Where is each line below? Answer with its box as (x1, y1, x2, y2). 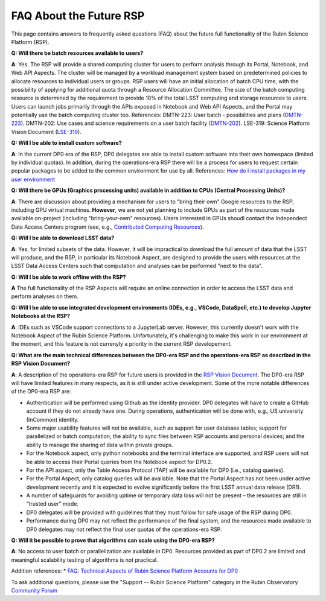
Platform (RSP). (11, 38, 50, 45)
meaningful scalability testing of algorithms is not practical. (11, 556, 158, 564)
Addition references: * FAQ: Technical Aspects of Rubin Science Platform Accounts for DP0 (11, 567, 238, 574)
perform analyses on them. (11, 293, 78, 300)
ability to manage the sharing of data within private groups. (26, 441, 173, 448)
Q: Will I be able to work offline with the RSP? (11, 273, 126, 281)
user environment (11, 176, 56, 183)
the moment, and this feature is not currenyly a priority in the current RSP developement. (11, 340, 232, 348)
